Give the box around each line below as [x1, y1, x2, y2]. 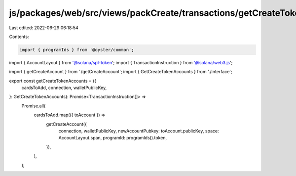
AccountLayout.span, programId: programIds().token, [58, 135, 167, 141]
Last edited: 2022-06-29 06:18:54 [9, 25, 78, 31]
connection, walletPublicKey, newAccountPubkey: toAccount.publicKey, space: [58, 128, 219, 134]
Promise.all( [21, 103, 46, 109]
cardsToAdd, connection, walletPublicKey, [21, 85, 107, 91]
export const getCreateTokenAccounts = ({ [9, 78, 97, 84]
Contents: [9, 34, 29, 40]
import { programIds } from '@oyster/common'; [19, 47, 134, 52]
